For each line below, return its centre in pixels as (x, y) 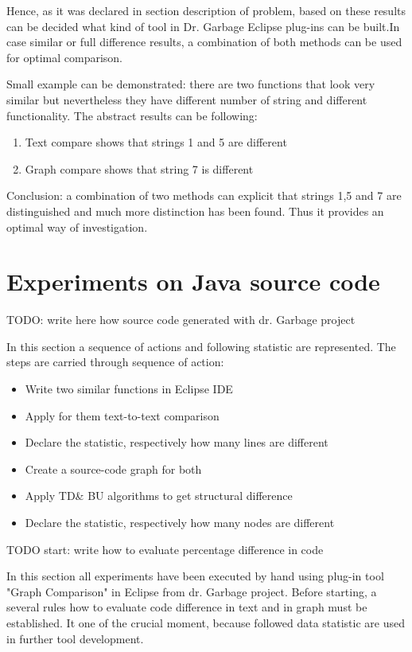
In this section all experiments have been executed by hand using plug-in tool (195, 576)
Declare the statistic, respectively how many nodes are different (180, 522)
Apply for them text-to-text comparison (122, 415)
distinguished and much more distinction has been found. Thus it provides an (195, 211)
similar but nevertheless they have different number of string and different (187, 99)
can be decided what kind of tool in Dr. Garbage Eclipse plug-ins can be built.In (203, 26)
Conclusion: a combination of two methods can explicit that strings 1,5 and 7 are (204, 195)
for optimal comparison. (65, 57)
